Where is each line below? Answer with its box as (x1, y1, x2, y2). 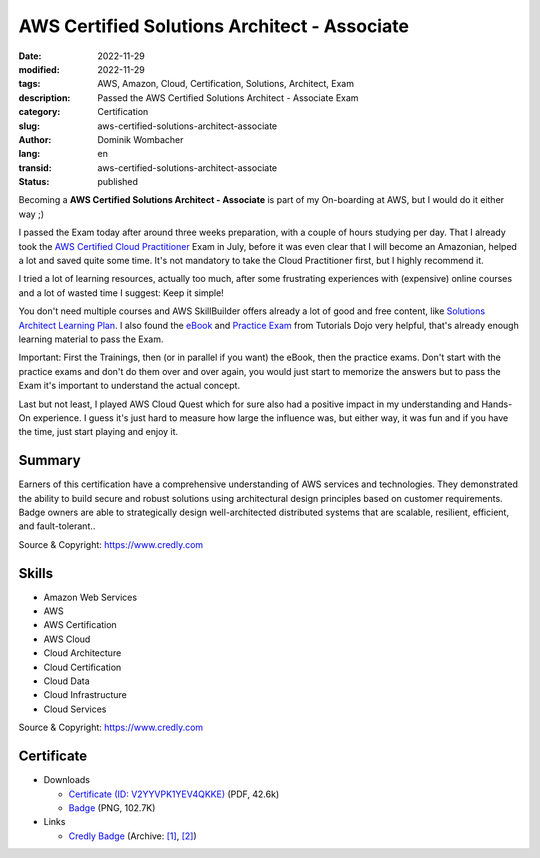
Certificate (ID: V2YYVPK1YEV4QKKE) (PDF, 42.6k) (68, 788, 280, 800)
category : (18, 106, 61, 118)
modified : (18, 63, 60, 75)
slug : (18, 120, 40, 132)
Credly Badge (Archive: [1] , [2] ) (68, 830, 197, 842)
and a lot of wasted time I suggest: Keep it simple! (18, 286, 224, 299)
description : (18, 91, 71, 104)
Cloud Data (43, 675, 90, 687)
